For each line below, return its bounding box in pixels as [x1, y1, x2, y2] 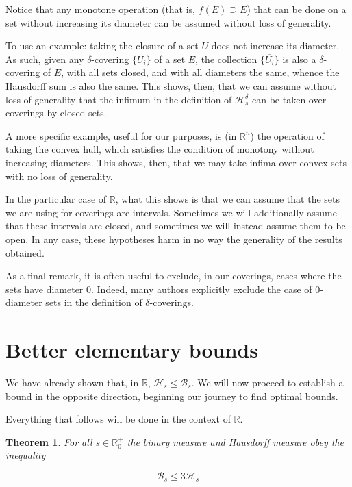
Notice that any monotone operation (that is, [5, 2, 196, 16]
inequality [5, 448, 46, 462]
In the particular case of [5, 192, 107, 206]
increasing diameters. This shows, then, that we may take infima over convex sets [5, 155, 347, 169]
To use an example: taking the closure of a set [5, 38, 199, 53]
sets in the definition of [45, 295, 142, 310]
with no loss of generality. [5, 168, 113, 183]
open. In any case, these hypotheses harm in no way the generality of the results [5, 232, 342, 246]
